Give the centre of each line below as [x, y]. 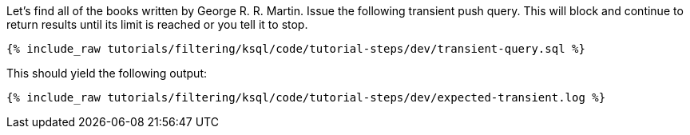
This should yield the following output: [107, 73]
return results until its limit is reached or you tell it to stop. [157, 24]
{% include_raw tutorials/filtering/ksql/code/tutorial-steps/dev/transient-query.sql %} [296, 49]
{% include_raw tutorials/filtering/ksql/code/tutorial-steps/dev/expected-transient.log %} [306, 97]
